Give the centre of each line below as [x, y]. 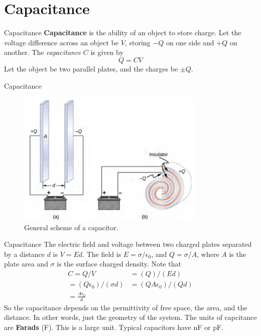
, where [208, 254]
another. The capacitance [43, 52]
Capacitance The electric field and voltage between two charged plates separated [128, 244]
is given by [107, 52]
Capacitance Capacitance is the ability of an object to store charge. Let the [123, 32]
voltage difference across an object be [61, 42]
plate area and [26, 264]
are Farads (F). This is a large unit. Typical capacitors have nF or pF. [114, 327]
